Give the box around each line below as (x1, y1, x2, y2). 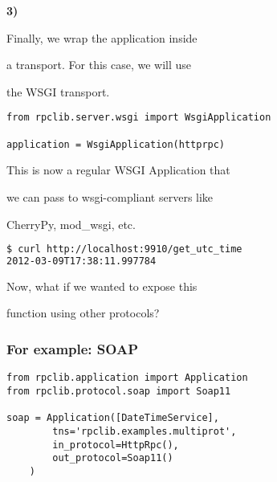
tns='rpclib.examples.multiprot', (52, 425, 237, 437)
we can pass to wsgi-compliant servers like (6, 188, 214, 205)
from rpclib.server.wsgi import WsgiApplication (6, 112, 271, 124)
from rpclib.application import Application (6, 372, 248, 384)
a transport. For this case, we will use (6, 56, 192, 73)
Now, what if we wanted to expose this (6, 277, 198, 294)
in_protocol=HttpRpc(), (52, 439, 179, 451)
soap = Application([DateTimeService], (6, 412, 219, 424)
